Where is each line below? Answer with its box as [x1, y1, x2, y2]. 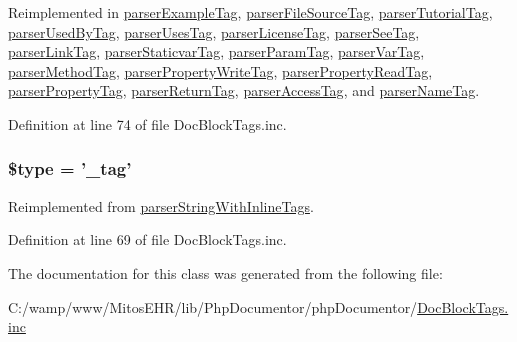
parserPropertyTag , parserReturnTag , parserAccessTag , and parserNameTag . [8, 80, 480, 101]
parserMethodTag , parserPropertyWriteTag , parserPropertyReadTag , [8, 60, 433, 81]
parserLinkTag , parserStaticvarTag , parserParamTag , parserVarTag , [8, 41, 425, 62]
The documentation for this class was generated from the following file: [8, 262, 443, 283]
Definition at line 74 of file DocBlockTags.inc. [8, 113, 287, 134]
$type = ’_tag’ [8, 156, 132, 181]
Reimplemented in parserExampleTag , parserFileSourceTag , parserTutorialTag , [8, 2, 493, 22]
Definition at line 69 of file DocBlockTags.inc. [8, 229, 287, 250]
